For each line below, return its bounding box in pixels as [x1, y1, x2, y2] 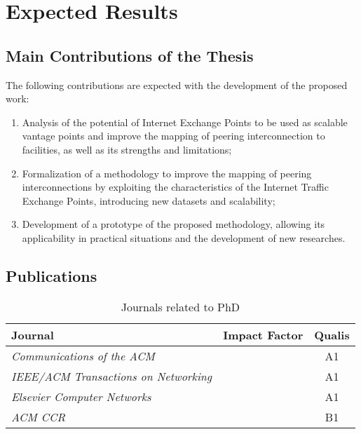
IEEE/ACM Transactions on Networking [11, 367, 212, 384]
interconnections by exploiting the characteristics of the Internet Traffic [22, 179, 329, 194]
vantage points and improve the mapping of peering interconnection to [22, 128, 325, 143]
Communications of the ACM [11, 347, 155, 364]
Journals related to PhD [121, 298, 240, 315]
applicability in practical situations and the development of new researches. [22, 230, 346, 245]
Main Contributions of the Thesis [6, 44, 254, 66]
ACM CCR [11, 408, 66, 425]
